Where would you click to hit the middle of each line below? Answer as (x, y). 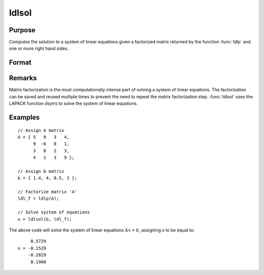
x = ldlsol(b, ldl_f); (45, 219)
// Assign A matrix (41, 130)
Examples (24, 117)
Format (20, 63)
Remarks (23, 78)
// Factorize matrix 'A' (47, 192)
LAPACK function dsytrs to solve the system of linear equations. (73, 104)
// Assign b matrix (41, 171)
